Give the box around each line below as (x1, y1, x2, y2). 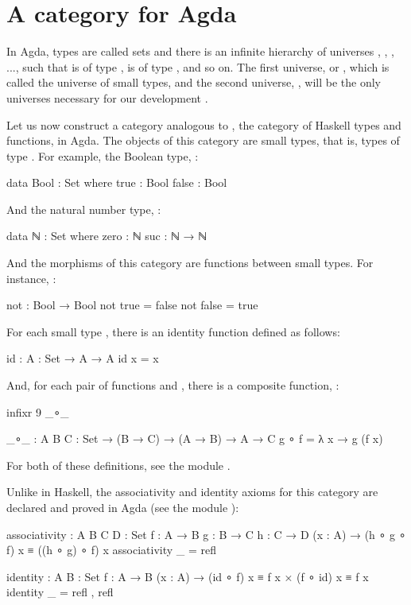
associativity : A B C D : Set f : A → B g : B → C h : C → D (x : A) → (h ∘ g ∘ (6, 525, 406, 542)
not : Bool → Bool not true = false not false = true (6, 297, 258, 313)
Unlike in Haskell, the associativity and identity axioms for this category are (6, 483, 378, 500)
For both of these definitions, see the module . (6, 456, 231, 473)
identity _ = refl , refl (6, 584, 114, 600)
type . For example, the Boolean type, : (6, 147, 199, 164)
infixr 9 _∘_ (6, 403, 69, 420)
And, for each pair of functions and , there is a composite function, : (6, 377, 339, 394)
